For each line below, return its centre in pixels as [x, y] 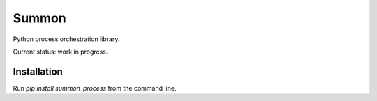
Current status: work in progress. [60, 52]
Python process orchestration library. [66, 39]
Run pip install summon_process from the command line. [95, 88]
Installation [38, 71]
